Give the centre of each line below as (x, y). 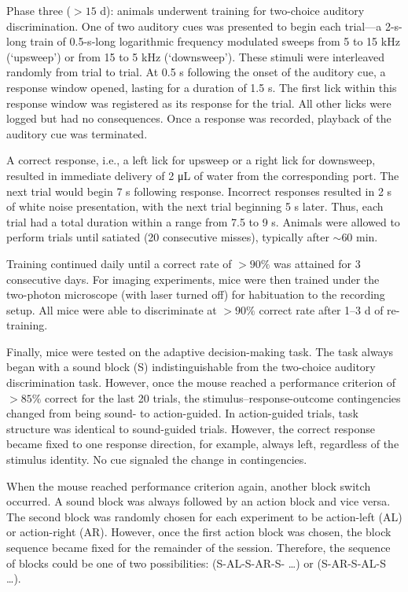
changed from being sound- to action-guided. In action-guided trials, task (182, 413)
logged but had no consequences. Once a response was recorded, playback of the (199, 118)
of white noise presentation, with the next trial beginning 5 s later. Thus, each (195, 206)
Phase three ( (39, 10)
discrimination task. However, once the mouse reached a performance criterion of (201, 382)
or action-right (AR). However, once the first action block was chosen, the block (199, 532)
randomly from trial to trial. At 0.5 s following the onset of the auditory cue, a (196, 72)
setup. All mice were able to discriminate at (112, 309)
